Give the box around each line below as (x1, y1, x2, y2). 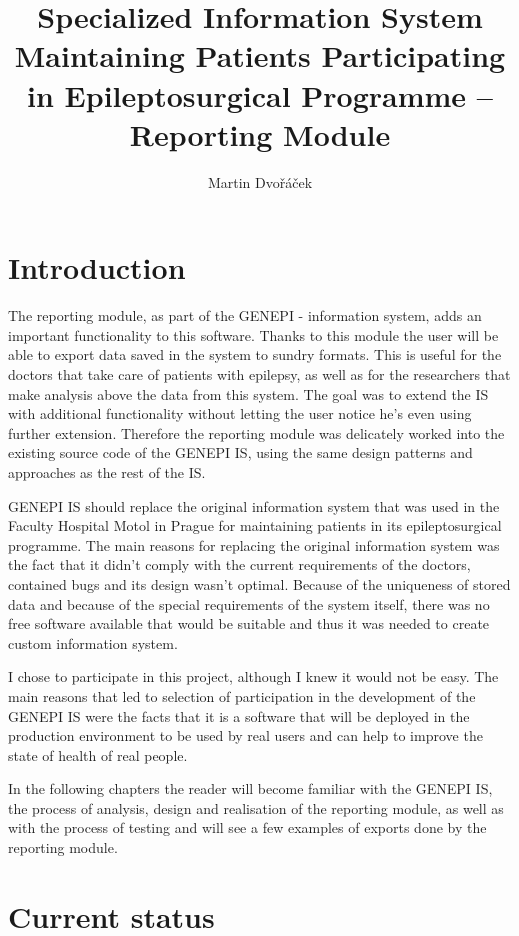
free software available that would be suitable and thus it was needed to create (8, 613, 490, 634)
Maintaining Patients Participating (14, 35, 506, 76)
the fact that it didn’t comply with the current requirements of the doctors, (8, 554, 471, 575)
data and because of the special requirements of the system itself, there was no (8, 593, 490, 614)
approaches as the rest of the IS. (8, 461, 206, 482)
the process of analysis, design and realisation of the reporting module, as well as (8, 797, 504, 818)
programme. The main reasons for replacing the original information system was (8, 534, 500, 555)
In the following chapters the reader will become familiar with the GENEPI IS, (8, 778, 493, 799)
